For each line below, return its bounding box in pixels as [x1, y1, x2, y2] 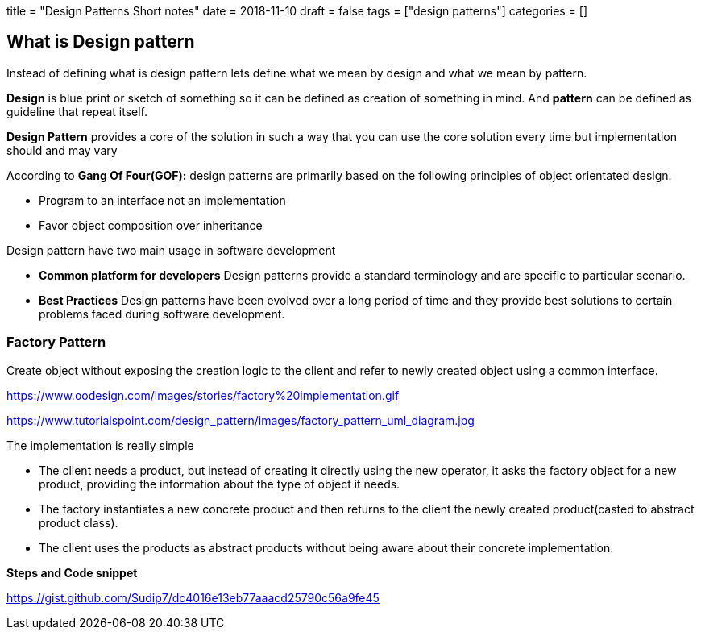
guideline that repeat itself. [6, 104, 148, 118]
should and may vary [6, 143, 118, 157]
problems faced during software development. [39, 306, 285, 321]
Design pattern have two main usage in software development [6, 243, 336, 257]
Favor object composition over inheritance [39, 218, 263, 232]
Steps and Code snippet [6, 565, 138, 580]
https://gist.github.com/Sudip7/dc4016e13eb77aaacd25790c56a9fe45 [6, 590, 380, 605]
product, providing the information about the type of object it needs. [39, 476, 400, 491]
